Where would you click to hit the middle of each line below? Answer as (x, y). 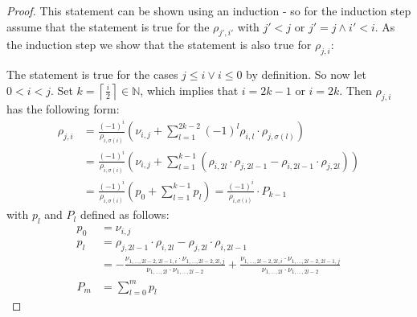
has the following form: (63, 108)
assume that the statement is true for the (108, 26)
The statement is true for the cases (92, 74)
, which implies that (189, 90)
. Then (356, 90)
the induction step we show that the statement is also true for (159, 45)
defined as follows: (125, 214)
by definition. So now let (306, 74)
